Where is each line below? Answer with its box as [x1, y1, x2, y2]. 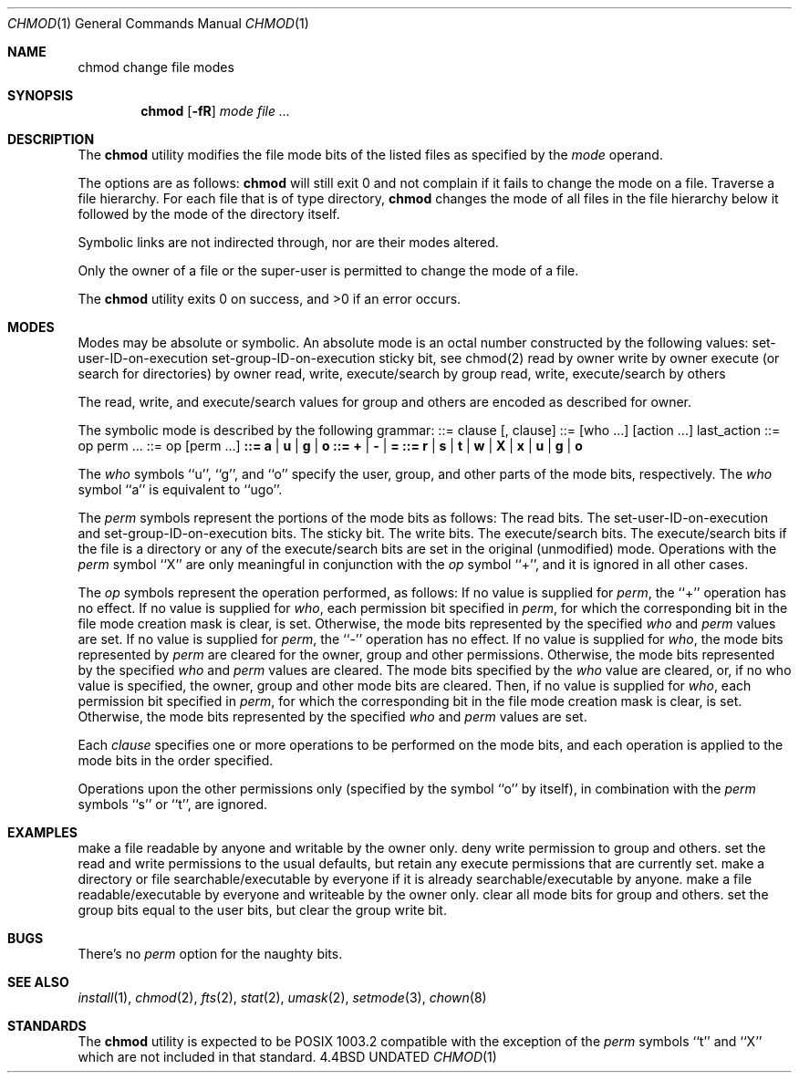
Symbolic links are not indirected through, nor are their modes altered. [78, 234, 499, 250]
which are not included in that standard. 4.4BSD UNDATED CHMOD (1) [78, 1049, 497, 1064]
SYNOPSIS [7, 88, 74, 103]
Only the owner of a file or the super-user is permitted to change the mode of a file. [78, 263, 579, 278]
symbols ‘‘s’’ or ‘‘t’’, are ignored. [78, 796, 268, 812]
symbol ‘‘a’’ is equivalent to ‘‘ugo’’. [78, 482, 283, 497]
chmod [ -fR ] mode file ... [140, 103, 291, 119]
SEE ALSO [7, 974, 69, 990]
